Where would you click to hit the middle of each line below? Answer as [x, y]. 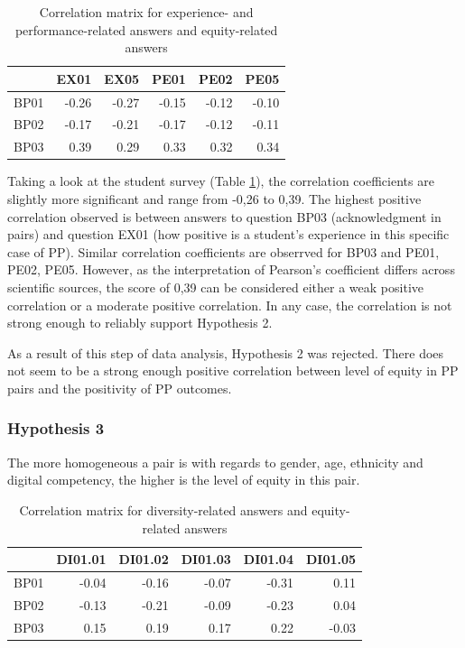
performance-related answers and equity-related [146, 29]
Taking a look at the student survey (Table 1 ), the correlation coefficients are [221, 181]
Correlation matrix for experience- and [146, 12]
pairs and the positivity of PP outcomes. [120, 388]
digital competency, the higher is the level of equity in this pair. [184, 480]
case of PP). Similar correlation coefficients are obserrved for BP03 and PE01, [223, 251]
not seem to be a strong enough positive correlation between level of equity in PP [233, 370]
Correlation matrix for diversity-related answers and [163, 509]
